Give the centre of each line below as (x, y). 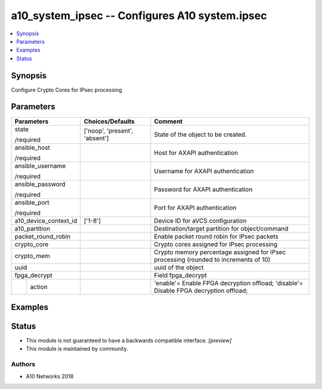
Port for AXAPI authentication (195, 207)
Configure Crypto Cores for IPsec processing (66, 90)
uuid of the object (179, 267)
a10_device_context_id (46, 220)
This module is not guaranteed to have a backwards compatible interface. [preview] (129, 341)
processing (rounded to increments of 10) (212, 259)
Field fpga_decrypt (180, 275)
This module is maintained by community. (77, 349)
